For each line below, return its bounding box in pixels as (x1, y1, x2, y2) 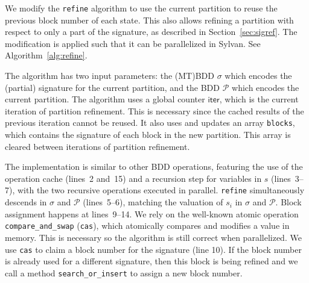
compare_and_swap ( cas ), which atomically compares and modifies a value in (5, 219, 290, 232)
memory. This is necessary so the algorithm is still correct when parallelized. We (5, 231, 302, 243)
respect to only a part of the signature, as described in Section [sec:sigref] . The (5, 25, 298, 38)
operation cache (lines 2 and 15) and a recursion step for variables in (5, 172, 262, 184)
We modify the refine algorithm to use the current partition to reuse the (5, 2, 278, 14)
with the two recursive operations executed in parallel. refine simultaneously (17, 184, 305, 196)
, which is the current (219, 93, 299, 105)
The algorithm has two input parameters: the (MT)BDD (5, 69, 214, 82)
